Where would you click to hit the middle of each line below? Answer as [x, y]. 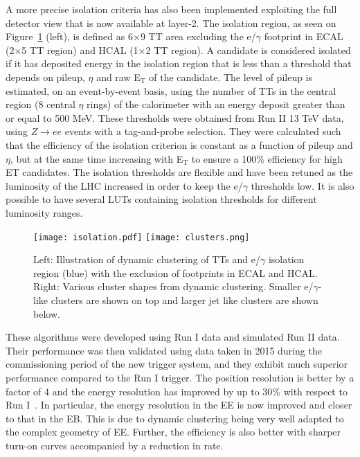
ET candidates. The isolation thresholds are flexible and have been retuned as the [179, 172]
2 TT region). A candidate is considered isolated [248, 50]
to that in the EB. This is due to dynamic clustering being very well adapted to [175, 418]
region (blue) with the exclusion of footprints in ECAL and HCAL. [175, 272]
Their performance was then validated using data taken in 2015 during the [164, 350]
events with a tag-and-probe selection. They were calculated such [203, 131]
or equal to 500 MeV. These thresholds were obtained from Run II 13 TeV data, [175, 117]
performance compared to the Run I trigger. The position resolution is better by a [180, 377]
